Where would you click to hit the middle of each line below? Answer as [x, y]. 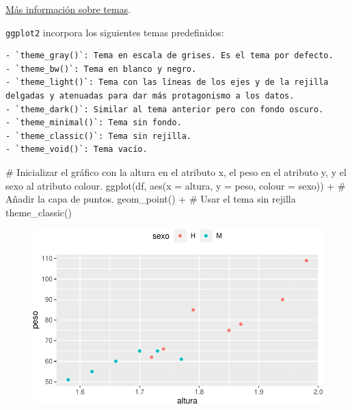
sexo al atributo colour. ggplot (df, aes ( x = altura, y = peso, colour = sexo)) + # [176, 185]
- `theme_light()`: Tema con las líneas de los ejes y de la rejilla [167, 82]
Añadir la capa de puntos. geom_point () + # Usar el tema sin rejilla [151, 199]
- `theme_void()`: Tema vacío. [77, 150]
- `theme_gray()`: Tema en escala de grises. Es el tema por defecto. [170, 56]
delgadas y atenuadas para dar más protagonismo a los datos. [150, 96]
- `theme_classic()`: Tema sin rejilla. [99, 136]
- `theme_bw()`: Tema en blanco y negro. [101, 69]
